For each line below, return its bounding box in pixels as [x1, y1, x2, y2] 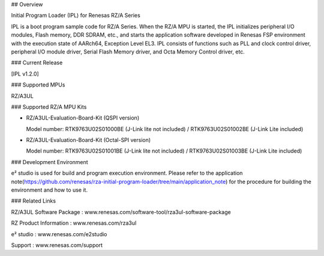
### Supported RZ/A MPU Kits [11, 103, 87, 111]
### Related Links [11, 197, 56, 204]
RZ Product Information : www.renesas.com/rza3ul [11, 219, 137, 227]
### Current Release [11, 59, 63, 66]
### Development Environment [11, 158, 88, 165]
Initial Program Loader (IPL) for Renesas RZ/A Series [11, 12, 140, 19]
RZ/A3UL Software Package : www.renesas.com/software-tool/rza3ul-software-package [11, 208, 231, 216]
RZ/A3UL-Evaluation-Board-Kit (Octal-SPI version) [26, 136, 151, 144]
